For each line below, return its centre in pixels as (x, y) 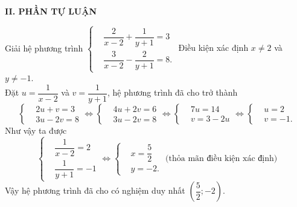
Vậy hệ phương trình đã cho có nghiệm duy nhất (95, 190)
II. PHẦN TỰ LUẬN (51, 11)
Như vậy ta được (36, 130)
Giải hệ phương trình (44, 48)
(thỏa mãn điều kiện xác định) (222, 158)
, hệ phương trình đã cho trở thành (173, 92)
